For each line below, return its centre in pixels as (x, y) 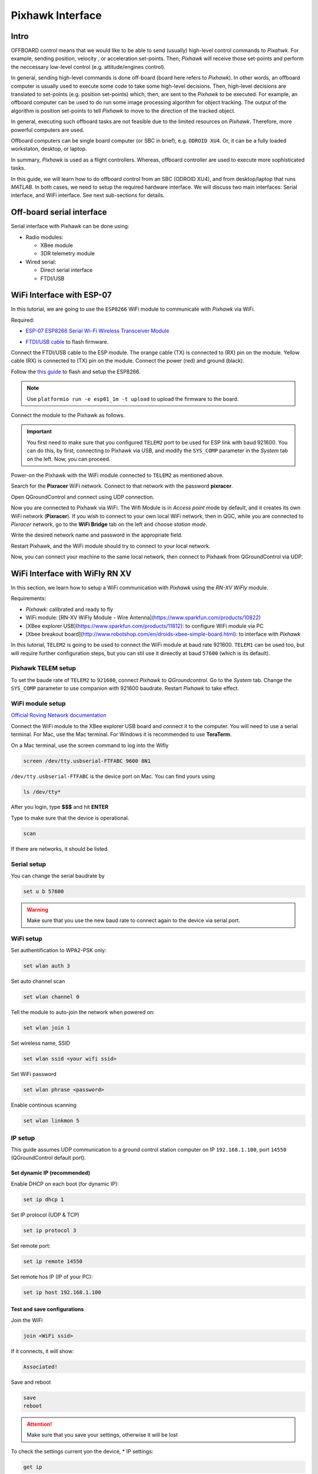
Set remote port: (31, 1246)
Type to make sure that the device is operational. (70, 818)
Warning (37, 909)
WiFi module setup (38, 703)
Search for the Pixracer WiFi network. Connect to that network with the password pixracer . (122, 486)
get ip (33, 1467)
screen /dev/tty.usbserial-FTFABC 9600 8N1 (87, 761)
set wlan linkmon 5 (51, 1121)
